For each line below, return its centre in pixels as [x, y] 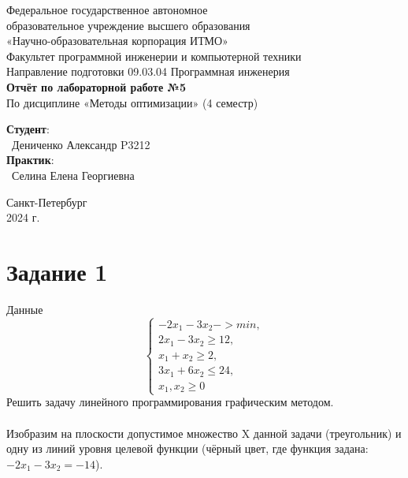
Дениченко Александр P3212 [81, 144]
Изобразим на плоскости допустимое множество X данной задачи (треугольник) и [204, 433]
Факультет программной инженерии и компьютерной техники [154, 56]
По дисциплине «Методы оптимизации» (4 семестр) [132, 102]
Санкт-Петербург [47, 202]
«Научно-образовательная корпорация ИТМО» [117, 41]
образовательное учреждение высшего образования [128, 25]
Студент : [28, 129]
